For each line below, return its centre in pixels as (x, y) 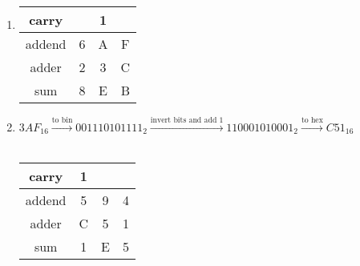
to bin (62, 120)
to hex (312, 120)
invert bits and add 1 (187, 120)
